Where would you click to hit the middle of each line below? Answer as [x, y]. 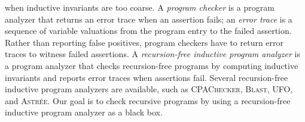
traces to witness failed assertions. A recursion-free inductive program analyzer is [153, 54]
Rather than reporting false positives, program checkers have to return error [144, 42]
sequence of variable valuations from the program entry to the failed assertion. [148, 31]
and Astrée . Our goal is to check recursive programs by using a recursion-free [148, 100]
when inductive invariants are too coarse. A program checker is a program [140, 7]
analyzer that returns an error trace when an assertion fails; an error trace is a [149, 19]
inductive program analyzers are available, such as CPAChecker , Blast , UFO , [149, 89]
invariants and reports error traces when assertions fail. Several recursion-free [147, 77]
